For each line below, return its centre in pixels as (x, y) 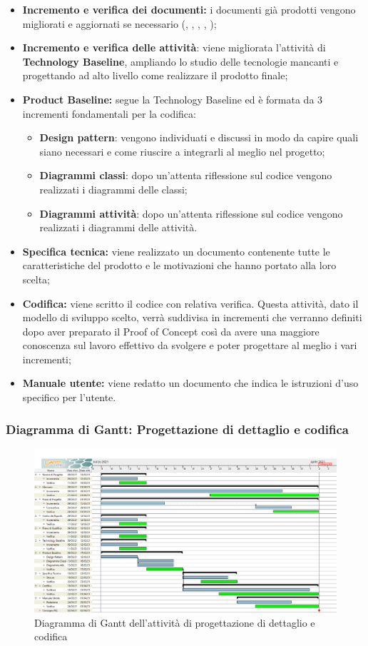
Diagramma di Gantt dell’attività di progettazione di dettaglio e (175, 622)
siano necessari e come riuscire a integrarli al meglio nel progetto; (182, 151)
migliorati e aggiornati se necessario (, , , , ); (119, 23)
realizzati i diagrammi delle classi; (113, 189)
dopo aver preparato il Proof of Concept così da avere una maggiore (171, 331)
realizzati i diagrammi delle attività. (118, 227)
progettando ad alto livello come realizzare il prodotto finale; (155, 75)
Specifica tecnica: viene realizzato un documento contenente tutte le (176, 251)
